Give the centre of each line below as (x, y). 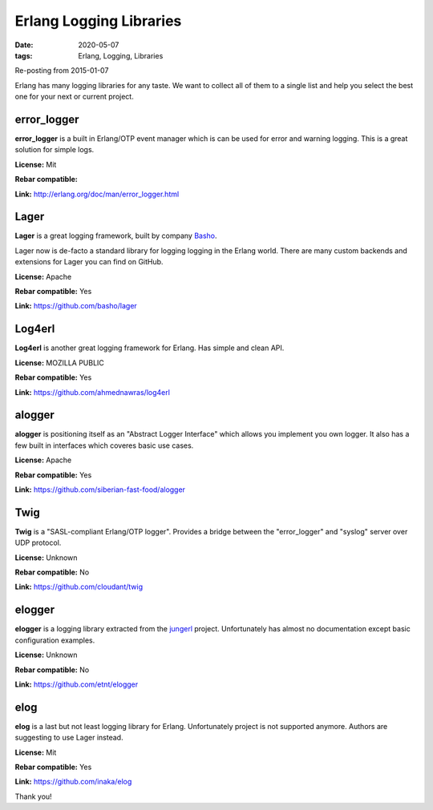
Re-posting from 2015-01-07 (62, 71)
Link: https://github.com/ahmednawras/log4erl (92, 392)
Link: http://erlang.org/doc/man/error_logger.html (97, 194)
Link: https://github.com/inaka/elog (73, 782)
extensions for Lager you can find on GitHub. (89, 262)
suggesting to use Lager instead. (69, 738)
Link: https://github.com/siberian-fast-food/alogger (100, 490)
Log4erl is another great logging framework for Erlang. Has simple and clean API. (150, 348)
